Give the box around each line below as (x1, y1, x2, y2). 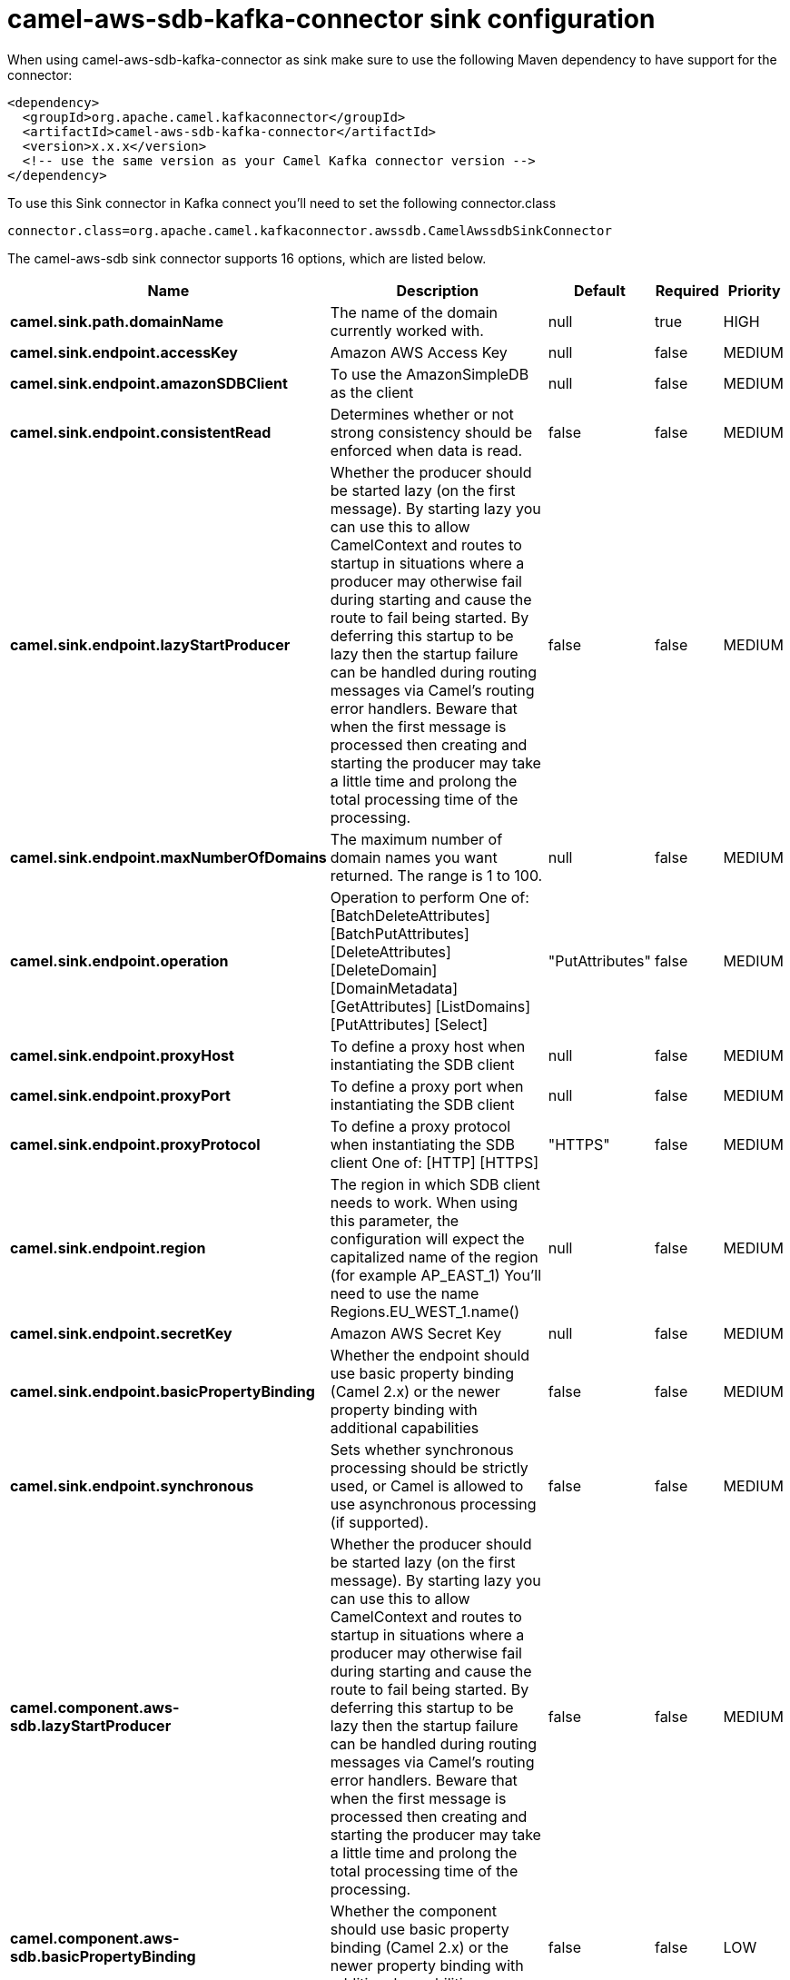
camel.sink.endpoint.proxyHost (10, 1045, 234, 1064)
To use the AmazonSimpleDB (330, 364, 529, 383)
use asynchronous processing (330, 1494, 537, 1513)
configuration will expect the (330, 1229, 525, 1248)
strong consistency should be (330, 422, 532, 441)
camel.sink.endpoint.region (10, 1238, 206, 1257)
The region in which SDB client (330, 1174, 540, 1193)
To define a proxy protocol (330, 1116, 511, 1135)
